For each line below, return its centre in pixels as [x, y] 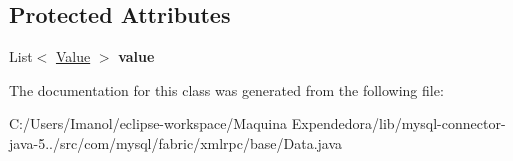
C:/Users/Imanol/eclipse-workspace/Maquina [148, 123]
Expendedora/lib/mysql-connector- [398, 123]
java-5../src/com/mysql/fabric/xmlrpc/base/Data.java [176, 142]
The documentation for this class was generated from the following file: [226, 89]
